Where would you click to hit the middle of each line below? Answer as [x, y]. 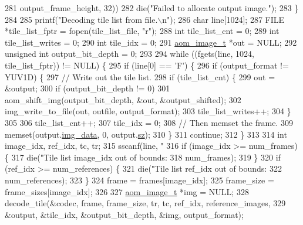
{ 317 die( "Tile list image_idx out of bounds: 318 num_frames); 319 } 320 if [143, 157]
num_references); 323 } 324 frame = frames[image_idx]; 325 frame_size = [139, 180]
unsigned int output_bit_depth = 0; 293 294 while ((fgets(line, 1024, [129, 54]
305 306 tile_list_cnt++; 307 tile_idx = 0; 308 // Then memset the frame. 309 [149, 122]
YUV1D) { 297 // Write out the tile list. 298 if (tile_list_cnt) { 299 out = [140, 76]
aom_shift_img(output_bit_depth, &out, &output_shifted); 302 [123, 99]
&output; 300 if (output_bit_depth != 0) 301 [87, 88]
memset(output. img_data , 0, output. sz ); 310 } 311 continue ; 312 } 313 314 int [146, 134]
